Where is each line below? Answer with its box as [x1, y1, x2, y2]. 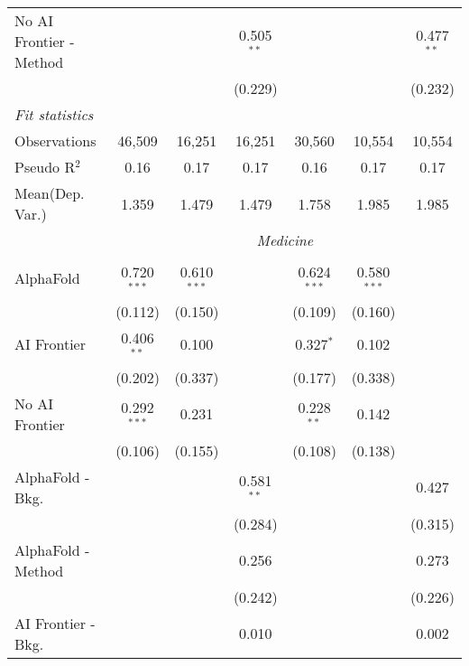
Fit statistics [14, 104, 94, 125]
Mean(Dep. [14, 183, 85, 203]
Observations [14, 130, 97, 151]
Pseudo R [14, 156, 76, 177]
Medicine [256, 230, 314, 250]
